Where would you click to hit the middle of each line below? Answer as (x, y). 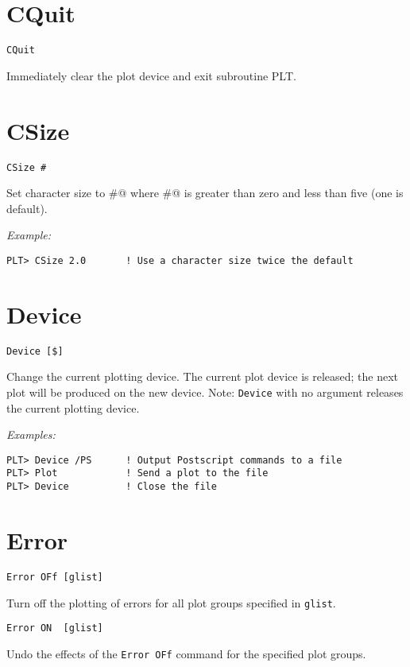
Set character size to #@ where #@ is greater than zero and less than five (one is (205, 193)
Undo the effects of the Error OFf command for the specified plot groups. (186, 653)
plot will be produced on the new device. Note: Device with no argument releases (205, 392)
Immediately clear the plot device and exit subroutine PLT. (151, 75)
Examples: (31, 434)
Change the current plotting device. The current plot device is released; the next (203, 376)
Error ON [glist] (55, 628)
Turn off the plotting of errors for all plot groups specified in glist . (171, 602)
